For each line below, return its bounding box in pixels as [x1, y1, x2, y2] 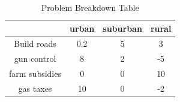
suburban [103, 22, 142, 34]
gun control [14, 52, 56, 65]
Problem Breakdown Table [41, 1, 139, 13]
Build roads [14, 37, 56, 50]
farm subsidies [9, 67, 61, 80]
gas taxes [18, 82, 52, 94]
